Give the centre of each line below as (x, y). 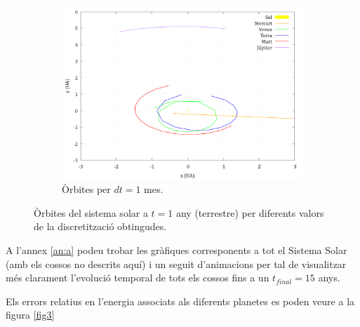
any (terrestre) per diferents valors (250, 212)
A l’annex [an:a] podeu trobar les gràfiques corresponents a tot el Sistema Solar (176, 249)
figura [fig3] (30, 315)
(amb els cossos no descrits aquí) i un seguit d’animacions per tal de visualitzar (176, 263)
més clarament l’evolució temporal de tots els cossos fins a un (138, 278)
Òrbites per (86, 189)
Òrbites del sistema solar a (91, 212)
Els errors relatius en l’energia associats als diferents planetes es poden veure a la (180, 301)
